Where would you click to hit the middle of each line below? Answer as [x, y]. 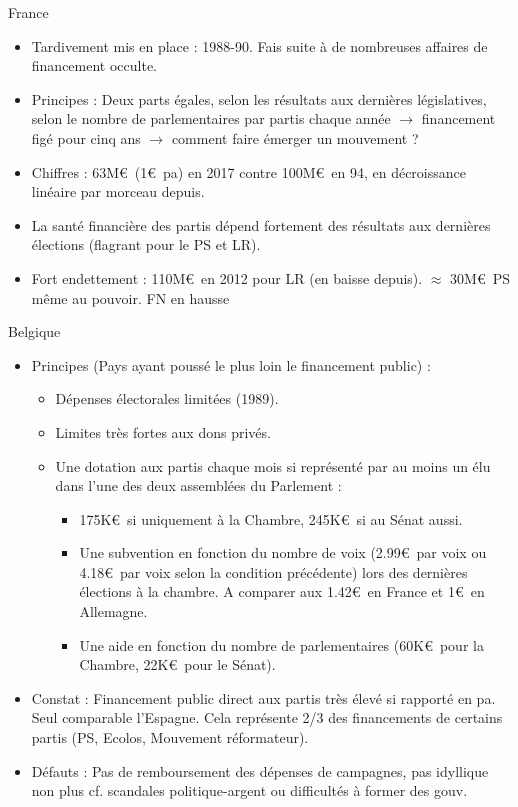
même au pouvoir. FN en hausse [130, 297]
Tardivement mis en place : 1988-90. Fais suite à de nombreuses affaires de [259, 45]
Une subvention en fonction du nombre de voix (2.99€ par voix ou [283, 552]
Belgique [34, 331]
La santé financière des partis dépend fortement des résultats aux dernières [261, 224]
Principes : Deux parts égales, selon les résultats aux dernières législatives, [259, 98]
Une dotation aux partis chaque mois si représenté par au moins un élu [273, 465]
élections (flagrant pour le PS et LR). [146, 244]
